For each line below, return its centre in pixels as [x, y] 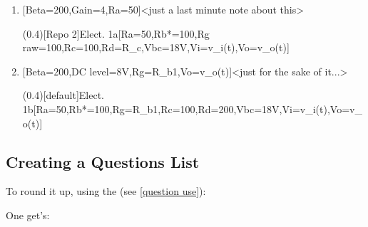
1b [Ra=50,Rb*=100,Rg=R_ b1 [90, 109]
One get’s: [28, 215]
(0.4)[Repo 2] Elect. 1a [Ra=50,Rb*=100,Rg [116, 33]
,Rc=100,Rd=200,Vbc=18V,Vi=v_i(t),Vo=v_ [260, 109]
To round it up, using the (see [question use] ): [106, 191]
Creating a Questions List [103, 161]
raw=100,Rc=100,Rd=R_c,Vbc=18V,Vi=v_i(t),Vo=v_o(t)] [156, 47]
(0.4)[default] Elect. [63, 95]
